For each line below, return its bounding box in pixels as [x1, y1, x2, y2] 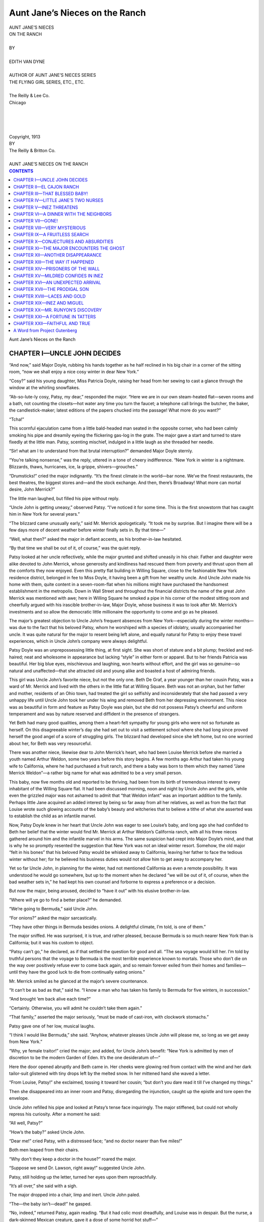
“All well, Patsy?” [9, 1120, 43, 1126]
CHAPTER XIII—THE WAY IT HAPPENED [13, 259, 94, 265]
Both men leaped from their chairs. [9, 1147, 79, 1153]
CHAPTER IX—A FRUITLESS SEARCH [13, 232, 89, 238]
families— [225, 962, 246, 968]
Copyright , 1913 [9, 133, 41, 139]
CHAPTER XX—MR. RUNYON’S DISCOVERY [13, 307, 102, 313]
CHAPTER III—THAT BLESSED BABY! [13, 191, 88, 196]
